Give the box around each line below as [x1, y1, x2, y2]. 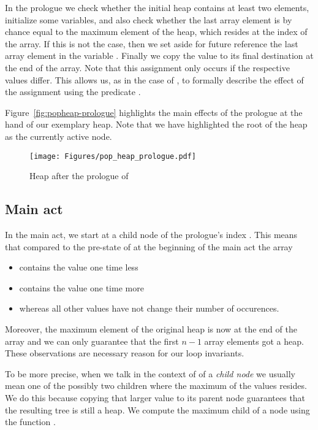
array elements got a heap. [204, 334, 304, 347]
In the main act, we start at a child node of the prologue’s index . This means [5, 228, 298, 240]
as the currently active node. [5, 129, 112, 142]
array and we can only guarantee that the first [5, 334, 179, 347]
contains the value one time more [19, 281, 144, 294]
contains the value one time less [19, 261, 138, 274]
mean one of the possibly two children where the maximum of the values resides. [5, 379, 307, 392]
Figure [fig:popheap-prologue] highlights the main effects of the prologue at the [5, 106, 303, 118]
